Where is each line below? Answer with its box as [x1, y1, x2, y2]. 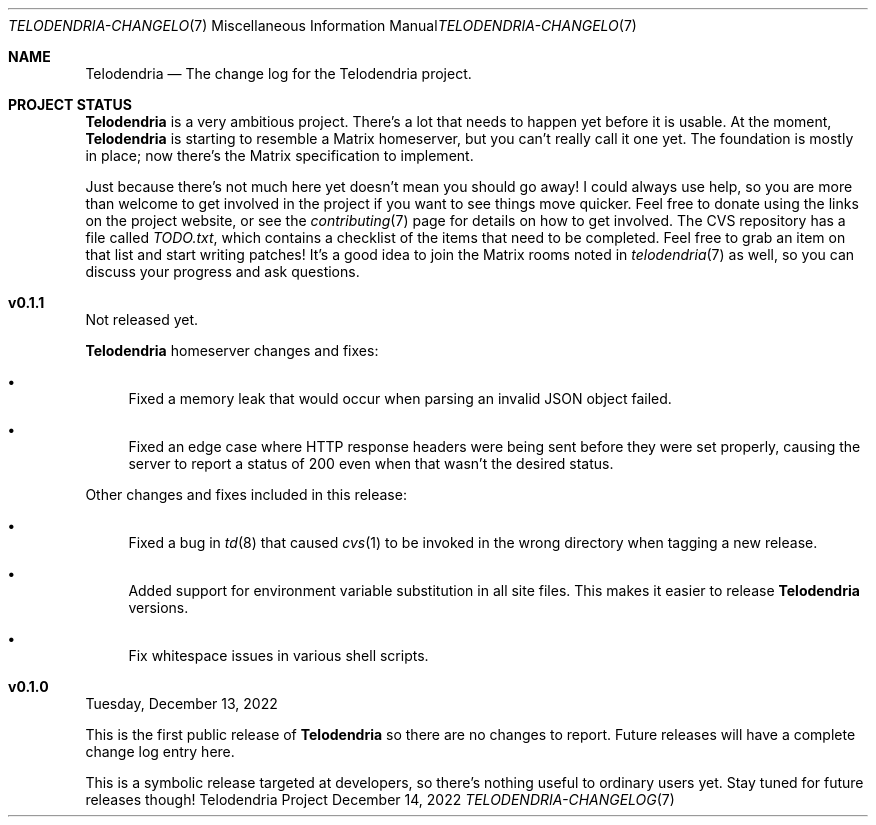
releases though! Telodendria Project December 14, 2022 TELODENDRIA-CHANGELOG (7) [85, 791, 675, 808]
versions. [128, 599, 189, 616]
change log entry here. [85, 743, 235, 760]
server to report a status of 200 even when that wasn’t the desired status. [128, 455, 614, 472]
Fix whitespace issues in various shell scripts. [128, 647, 429, 664]
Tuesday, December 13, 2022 [85, 695, 278, 712]
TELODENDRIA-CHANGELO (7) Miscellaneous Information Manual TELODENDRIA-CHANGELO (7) [8, 17, 637, 34]
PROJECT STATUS [8, 96, 132, 113]
